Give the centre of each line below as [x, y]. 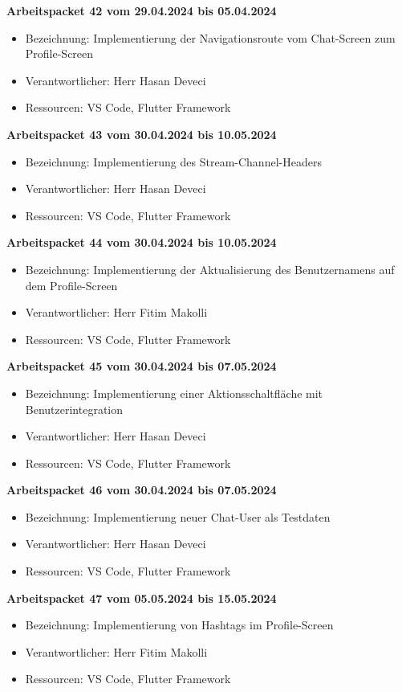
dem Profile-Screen [71, 285]
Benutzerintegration [74, 409]
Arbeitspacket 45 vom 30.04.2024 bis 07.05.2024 [142, 366]
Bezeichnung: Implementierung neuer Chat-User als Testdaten [178, 516]
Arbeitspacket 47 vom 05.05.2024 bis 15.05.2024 [142, 598]
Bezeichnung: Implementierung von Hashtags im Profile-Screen [179, 625]
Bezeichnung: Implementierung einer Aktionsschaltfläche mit [174, 393]
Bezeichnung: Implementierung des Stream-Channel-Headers [173, 161]
